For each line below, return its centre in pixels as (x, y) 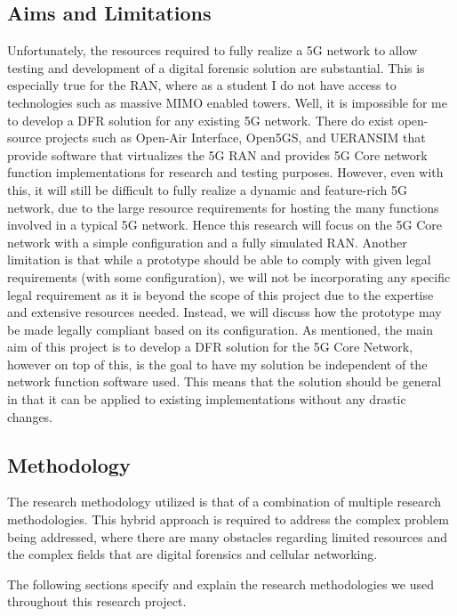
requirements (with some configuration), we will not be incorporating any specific (229, 276)
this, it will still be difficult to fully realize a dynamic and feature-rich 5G (207, 189)
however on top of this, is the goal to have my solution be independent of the (217, 364)
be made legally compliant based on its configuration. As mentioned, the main (220, 329)
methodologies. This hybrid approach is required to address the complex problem (228, 519)
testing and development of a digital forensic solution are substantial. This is (216, 67)
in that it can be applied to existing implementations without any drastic (207, 399)
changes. (30, 416)
